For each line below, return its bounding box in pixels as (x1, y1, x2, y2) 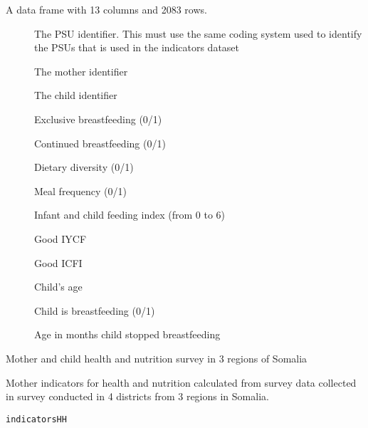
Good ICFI (34, 255, 83, 270)
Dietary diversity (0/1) (34, 160, 134, 174)
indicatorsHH (6, 414, 67, 424)
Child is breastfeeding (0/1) (34, 303, 155, 318)
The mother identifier (34, 63, 128, 78)
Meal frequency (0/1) (34, 183, 127, 198)
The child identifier (34, 88, 117, 103)
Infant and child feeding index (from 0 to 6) (34, 207, 226, 222)
